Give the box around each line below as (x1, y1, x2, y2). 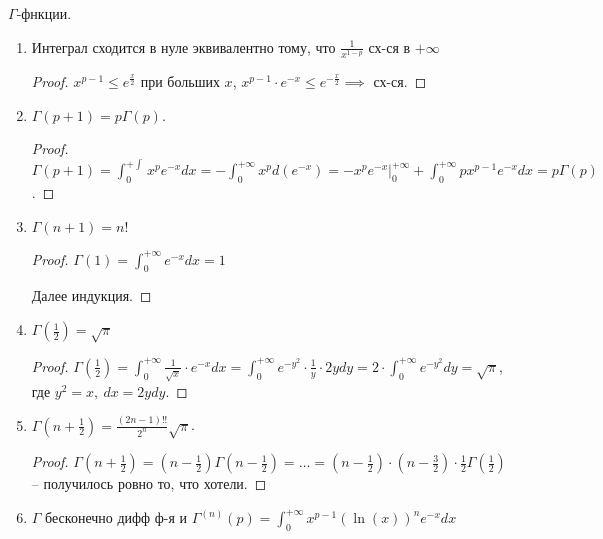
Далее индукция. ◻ (31, 285, 152, 306)
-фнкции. (16, 3, 72, 23)
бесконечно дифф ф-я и (45, 507, 188, 527)
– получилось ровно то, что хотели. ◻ (31, 473, 267, 494)
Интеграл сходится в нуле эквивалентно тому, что (31, 36, 336, 57)
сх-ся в (368, 36, 411, 57)
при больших (140, 70, 220, 91)
